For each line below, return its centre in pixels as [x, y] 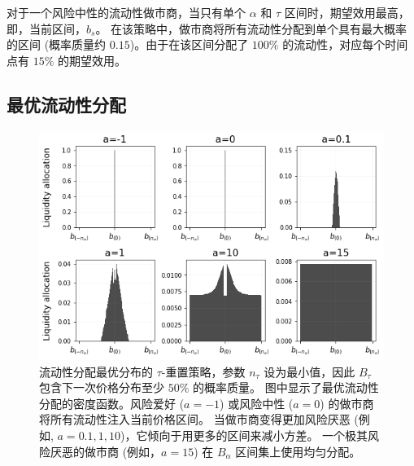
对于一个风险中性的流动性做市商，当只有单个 [126, 12]
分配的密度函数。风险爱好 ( [112, 403]
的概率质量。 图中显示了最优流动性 [286, 387]
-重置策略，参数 [203, 371]
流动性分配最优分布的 [96, 371]
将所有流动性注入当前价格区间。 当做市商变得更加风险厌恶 [195, 419]
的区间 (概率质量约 [57, 44]
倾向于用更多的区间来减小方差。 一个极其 [258, 435]
